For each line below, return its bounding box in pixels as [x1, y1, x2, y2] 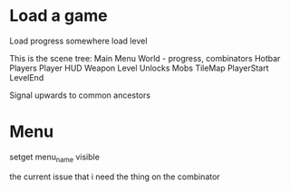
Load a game [9, 5, 108, 26]
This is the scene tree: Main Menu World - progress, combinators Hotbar [9, 53, 281, 63]
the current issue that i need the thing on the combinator [9, 171, 220, 182]
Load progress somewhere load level [9, 35, 148, 46]
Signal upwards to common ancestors [9, 90, 151, 100]
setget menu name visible [9, 151, 100, 164]
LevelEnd [9, 72, 44, 82]
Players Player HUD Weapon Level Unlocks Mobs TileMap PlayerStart [9, 62, 269, 73]
